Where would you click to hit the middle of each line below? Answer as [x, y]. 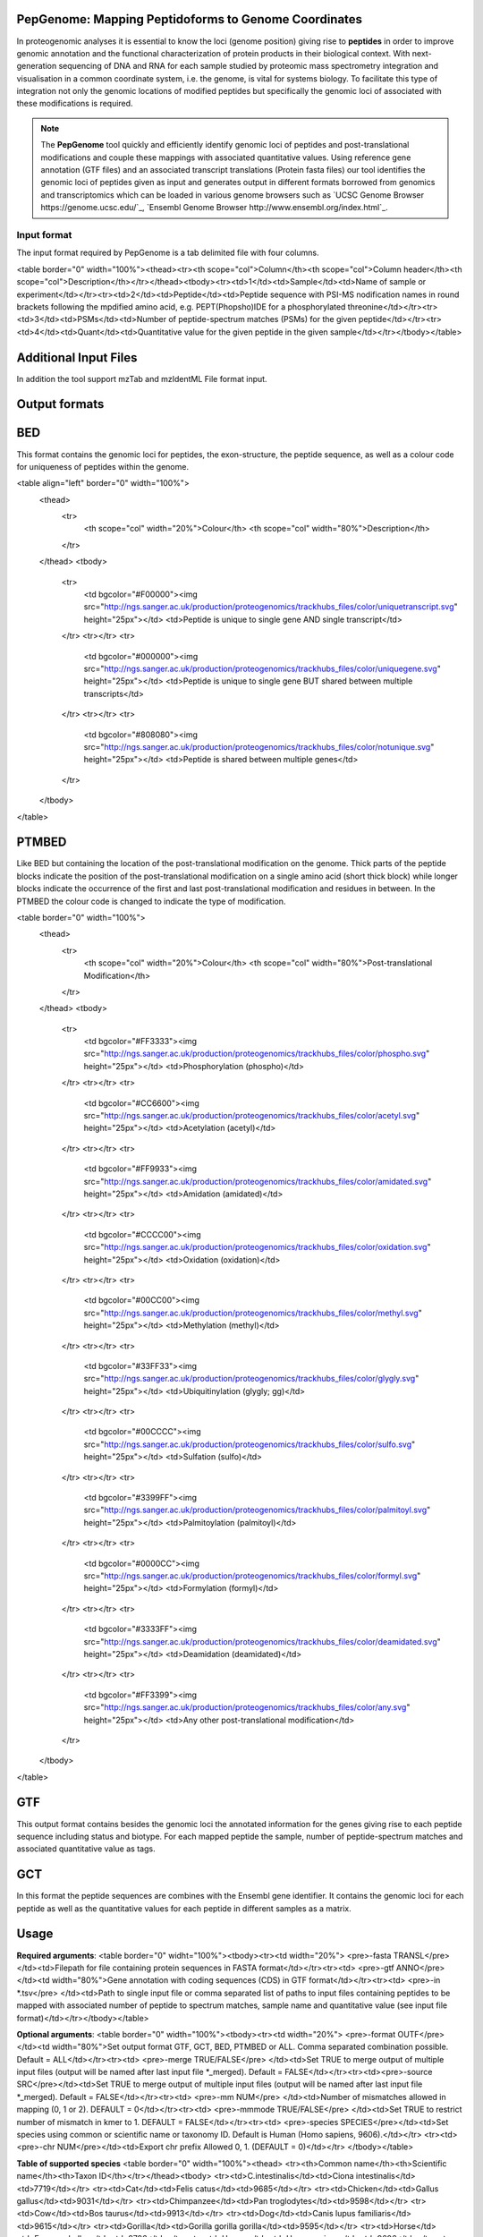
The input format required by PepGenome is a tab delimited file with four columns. [168, 253]
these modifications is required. [75, 104]
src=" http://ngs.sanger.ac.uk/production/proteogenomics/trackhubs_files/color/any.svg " [247, 1707]
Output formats [60, 404]
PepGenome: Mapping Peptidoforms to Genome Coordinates [189, 19]
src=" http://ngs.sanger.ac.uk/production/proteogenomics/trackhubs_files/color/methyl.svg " [253, 1313]
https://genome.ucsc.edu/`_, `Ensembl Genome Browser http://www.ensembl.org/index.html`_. [214, 208]
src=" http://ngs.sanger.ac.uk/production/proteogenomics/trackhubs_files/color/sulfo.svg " [250, 1444]
